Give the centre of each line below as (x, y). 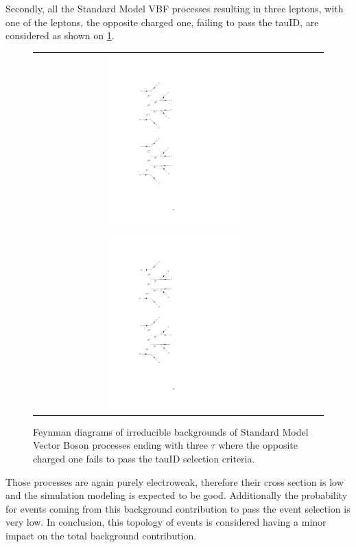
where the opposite (258, 445)
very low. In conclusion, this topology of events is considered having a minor (166, 522)
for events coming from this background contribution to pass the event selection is (178, 508)
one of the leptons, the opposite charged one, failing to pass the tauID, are (162, 22)
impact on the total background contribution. (101, 535)
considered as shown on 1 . (60, 35)
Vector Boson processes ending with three (120, 445)
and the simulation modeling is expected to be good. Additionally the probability (177, 495)
